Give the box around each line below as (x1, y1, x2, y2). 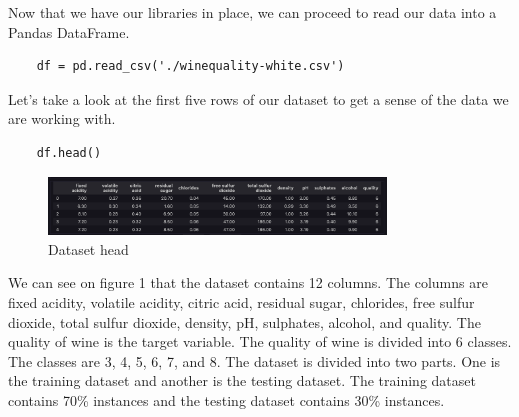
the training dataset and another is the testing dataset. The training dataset (8, 370, 476, 391)
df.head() (36, 145, 102, 160)
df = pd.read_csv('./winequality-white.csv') (36, 59, 345, 74)
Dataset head (48, 238, 129, 259)
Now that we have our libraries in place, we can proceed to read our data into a (8, 2, 497, 22)
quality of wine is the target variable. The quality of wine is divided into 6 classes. (8, 331, 512, 352)
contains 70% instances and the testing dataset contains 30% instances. (8, 389, 445, 410)
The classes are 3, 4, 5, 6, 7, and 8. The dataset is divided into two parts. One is (8, 350, 501, 371)
